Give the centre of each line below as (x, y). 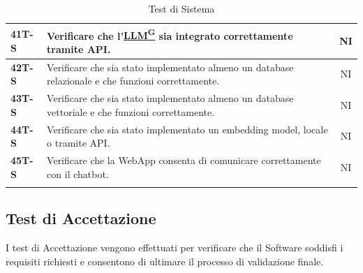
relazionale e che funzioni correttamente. (133, 81)
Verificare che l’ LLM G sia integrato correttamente (170, 34)
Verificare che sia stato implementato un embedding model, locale (187, 129)
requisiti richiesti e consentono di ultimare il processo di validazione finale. (165, 261)
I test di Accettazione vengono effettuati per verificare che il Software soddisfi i (175, 248)
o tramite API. (79, 143)
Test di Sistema (181, 8)
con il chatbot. (78, 174)
